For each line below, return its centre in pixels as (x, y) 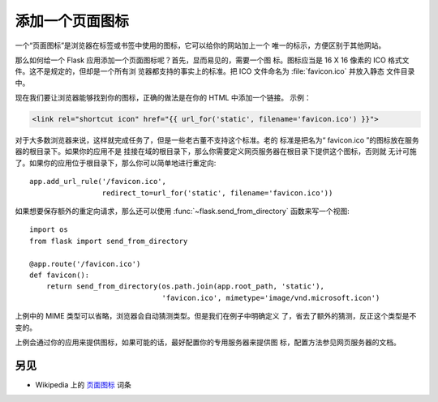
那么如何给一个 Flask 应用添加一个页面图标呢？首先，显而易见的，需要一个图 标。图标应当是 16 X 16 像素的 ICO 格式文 (212, 60)
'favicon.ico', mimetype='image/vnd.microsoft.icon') (271, 297)
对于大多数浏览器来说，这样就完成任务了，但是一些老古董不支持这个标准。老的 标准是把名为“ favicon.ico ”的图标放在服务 (217, 140)
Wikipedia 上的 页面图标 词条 (83, 384)
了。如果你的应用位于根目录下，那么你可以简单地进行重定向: (116, 163)
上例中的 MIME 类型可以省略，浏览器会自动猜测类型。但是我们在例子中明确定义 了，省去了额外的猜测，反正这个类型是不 (216, 316)
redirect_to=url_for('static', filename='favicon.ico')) (217, 193)
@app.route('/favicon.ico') (85, 264)
